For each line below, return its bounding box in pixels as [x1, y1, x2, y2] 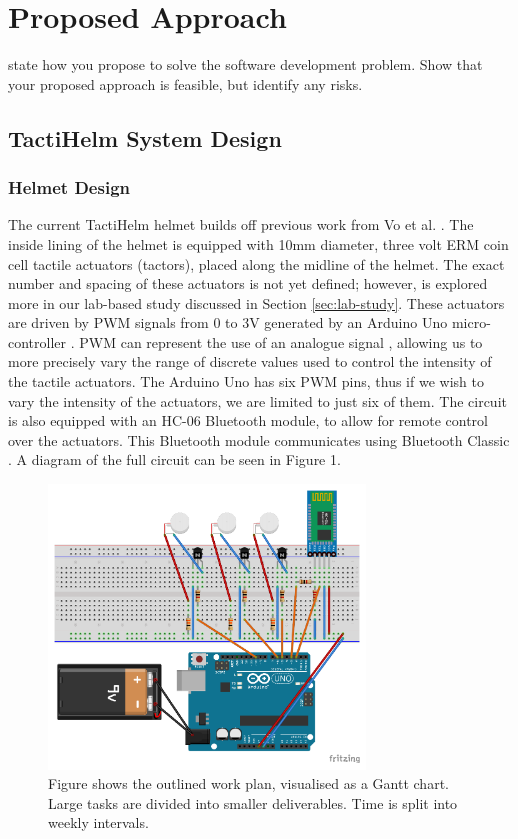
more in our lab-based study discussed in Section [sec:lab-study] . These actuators [8, 292, 505, 313]
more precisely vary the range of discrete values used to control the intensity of [8, 351, 492, 372]
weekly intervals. [48, 812, 149, 833]
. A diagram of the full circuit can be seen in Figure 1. [8, 449, 341, 470]
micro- [451, 312, 491, 333]
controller [8, 331, 67, 352]
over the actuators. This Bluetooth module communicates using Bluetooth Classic [8, 429, 510, 450]
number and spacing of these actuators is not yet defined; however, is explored [8, 273, 488, 294]
